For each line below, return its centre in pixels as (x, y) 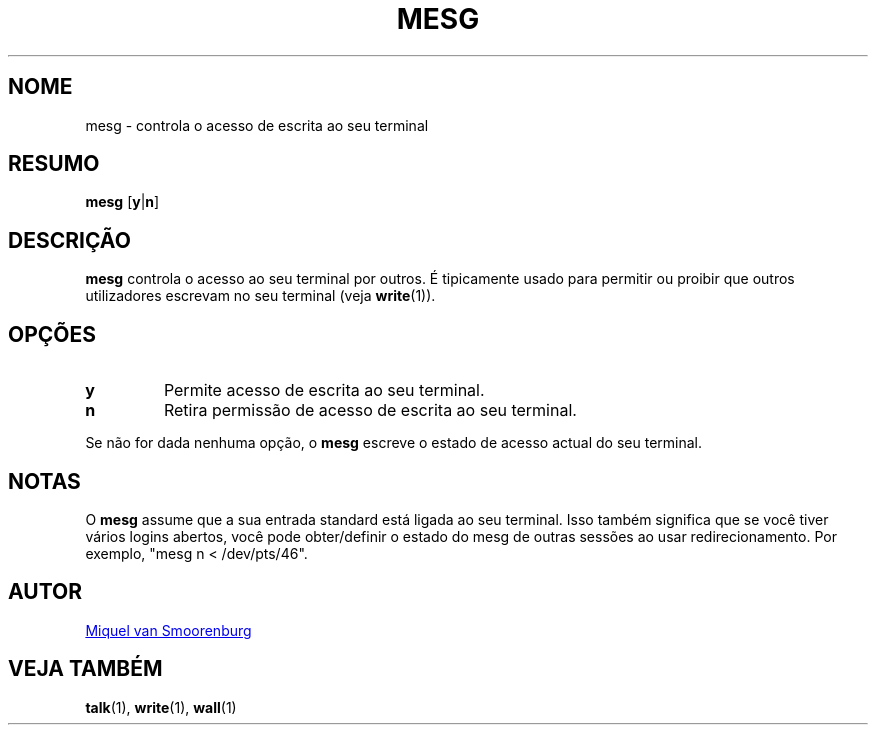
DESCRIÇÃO (69, 240)
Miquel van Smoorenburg (168, 630)
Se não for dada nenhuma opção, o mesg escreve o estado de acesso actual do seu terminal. (394, 443)
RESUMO (54, 164)
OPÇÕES (52, 334)
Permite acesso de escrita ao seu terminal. (324, 390)
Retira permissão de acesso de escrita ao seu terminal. (370, 410)
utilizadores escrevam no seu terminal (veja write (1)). (260, 296)
